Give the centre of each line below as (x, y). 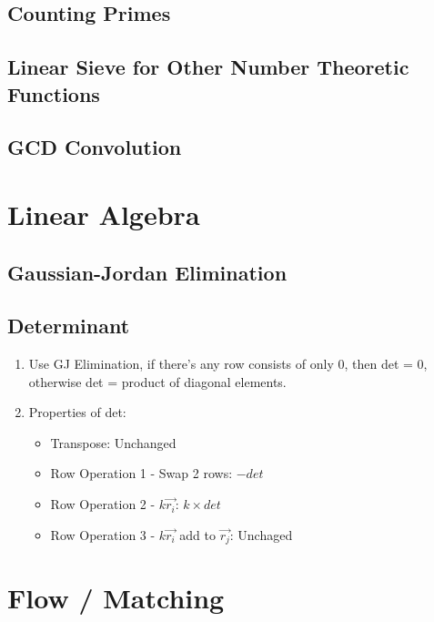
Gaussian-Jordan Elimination (147, 272)
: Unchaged (261, 534)
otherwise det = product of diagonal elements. (157, 381)
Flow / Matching (116, 598)
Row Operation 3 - (103, 534)
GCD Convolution (95, 147)
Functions (54, 93)
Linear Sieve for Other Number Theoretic (208, 67)
